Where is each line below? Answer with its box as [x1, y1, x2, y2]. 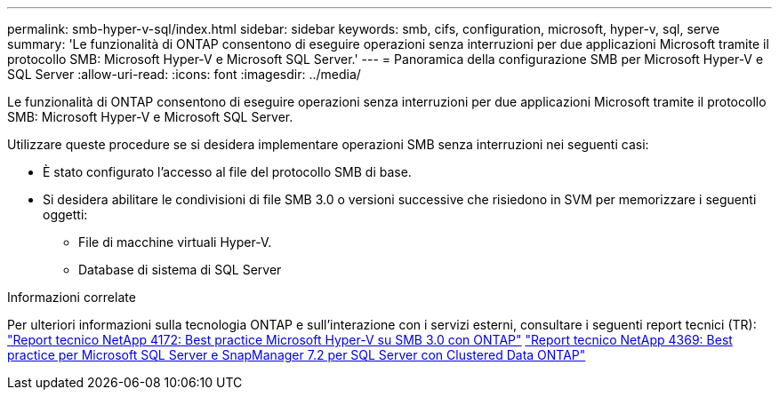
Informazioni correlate [7, 290, 136, 305]
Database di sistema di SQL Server [78, 262, 282, 277]
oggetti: [43, 207, 88, 222]
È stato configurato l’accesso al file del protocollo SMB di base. [43, 164, 412, 179]
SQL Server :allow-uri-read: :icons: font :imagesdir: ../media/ [7, 67, 361, 82]
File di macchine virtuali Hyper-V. [78, 234, 272, 250]
